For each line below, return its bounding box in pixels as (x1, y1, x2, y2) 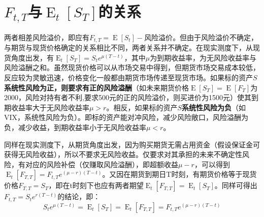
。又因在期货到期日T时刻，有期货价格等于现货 (102, 169, 257, 179)
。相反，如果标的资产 (106, 102, 178, 112)
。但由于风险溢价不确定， (173, 32, 258, 42)
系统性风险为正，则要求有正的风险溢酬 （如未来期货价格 (4, 82, 189, 92)
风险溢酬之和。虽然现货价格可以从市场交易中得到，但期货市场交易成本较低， (4, 62, 260, 73)
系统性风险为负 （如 (182, 102, 246, 112)
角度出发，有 (11, 52, 54, 63)
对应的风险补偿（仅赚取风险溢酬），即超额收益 (25, 159, 178, 169)
